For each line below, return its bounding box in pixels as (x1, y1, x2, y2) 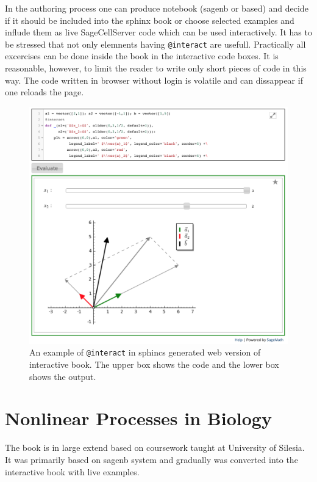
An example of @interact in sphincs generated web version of (29, 346, 261, 359)
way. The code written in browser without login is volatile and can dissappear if (5, 73, 303, 86)
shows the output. (29, 370, 96, 382)
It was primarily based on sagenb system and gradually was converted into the (5, 453, 298, 466)
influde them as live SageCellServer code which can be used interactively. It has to (5, 26, 312, 38)
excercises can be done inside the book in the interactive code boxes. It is (5, 49, 279, 62)
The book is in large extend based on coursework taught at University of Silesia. (5, 441, 305, 454)
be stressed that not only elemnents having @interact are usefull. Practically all (5, 37, 306, 50)
